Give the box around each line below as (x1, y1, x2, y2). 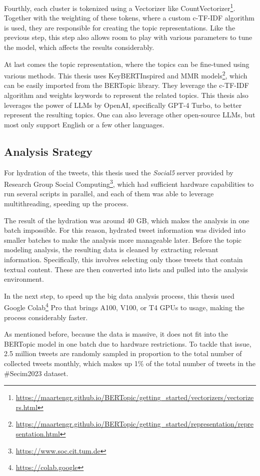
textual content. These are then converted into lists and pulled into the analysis (4, 264, 248, 274)
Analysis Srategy (4, 143, 93, 159)
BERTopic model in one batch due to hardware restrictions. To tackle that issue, (4, 338, 251, 349)
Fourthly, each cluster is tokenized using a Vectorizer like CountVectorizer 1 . (4, 1, 235, 13)
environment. (4, 274, 44, 284)
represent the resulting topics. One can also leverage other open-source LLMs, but (4, 109, 255, 120)
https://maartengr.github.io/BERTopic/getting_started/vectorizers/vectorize (15, 392, 254, 403)
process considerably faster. (4, 312, 88, 322)
